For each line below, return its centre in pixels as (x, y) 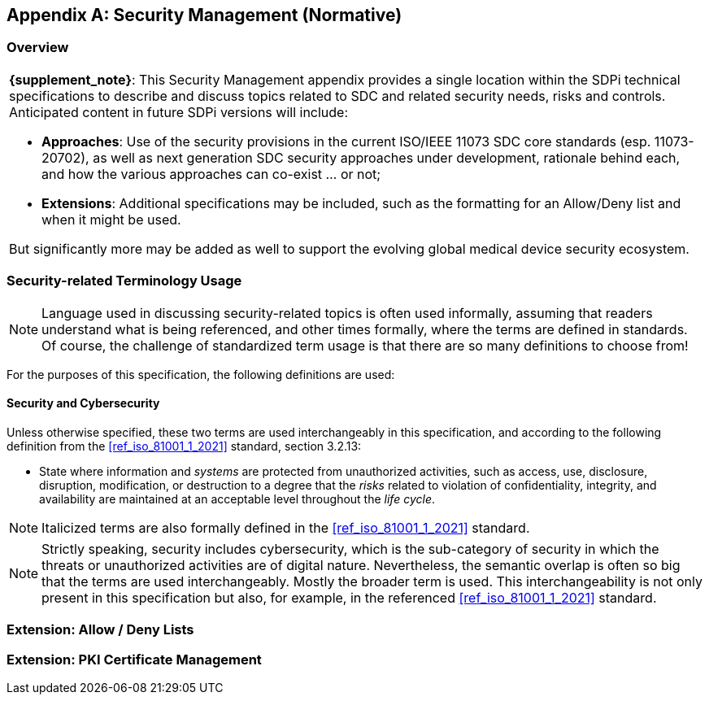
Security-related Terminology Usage (124, 281)
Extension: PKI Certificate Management (134, 659)
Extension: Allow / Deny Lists (100, 630)
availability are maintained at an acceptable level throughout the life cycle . (237, 499)
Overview (38, 48)
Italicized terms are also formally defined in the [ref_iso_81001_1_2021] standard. (286, 527)
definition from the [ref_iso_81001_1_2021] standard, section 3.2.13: (184, 446)
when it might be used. (111, 219)
